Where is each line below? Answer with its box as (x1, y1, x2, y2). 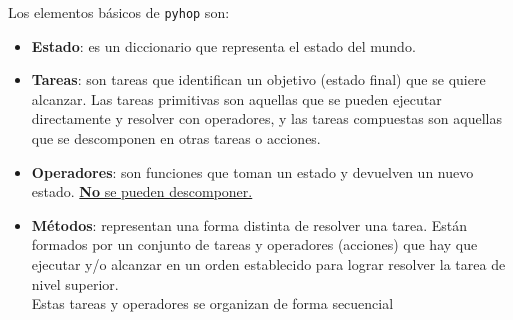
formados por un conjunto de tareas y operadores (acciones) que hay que (31, 234, 478, 255)
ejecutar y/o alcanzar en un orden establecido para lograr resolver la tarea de (31, 254, 506, 274)
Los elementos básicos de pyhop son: (8, 2, 230, 22)
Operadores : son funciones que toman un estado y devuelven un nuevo (31, 161, 474, 182)
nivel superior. (31, 273, 119, 294)
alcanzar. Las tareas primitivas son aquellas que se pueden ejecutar (31, 88, 442, 109)
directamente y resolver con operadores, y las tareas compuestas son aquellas (31, 108, 502, 129)
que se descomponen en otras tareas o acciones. (31, 128, 321, 149)
